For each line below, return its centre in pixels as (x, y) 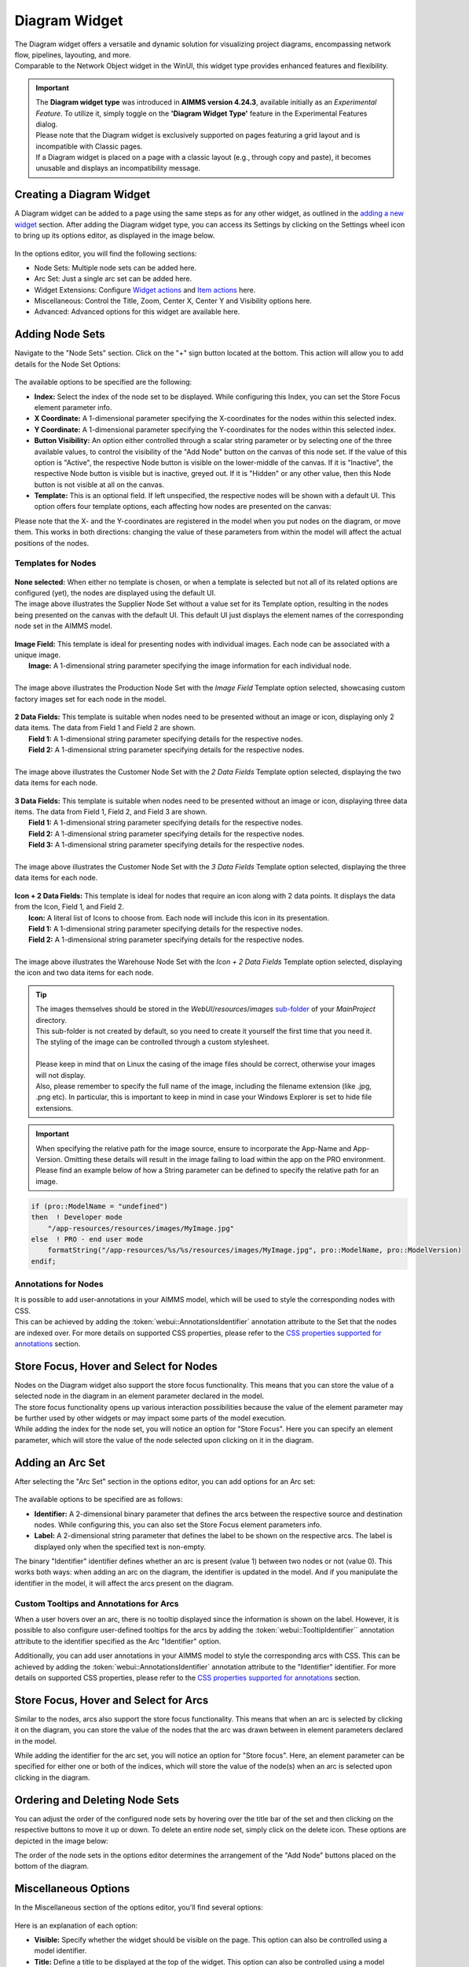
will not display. (61, 1075)
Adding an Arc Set (60, 1462)
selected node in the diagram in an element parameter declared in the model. (139, 1396)
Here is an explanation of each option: (76, 1925)
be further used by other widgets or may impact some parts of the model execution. (150, 1418)
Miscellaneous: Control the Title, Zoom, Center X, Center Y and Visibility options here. (173, 301)
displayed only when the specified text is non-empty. (120, 1547)
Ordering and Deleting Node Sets (97, 1800)
